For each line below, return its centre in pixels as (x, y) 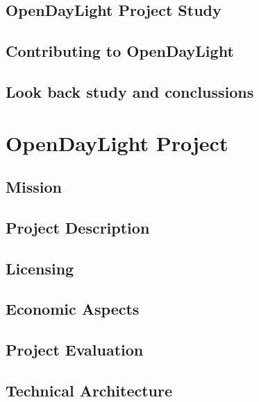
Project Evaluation (75, 350)
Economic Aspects (73, 309)
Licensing (40, 268)
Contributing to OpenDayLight (120, 51)
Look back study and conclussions (130, 91)
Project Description (78, 227)
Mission (34, 187)
